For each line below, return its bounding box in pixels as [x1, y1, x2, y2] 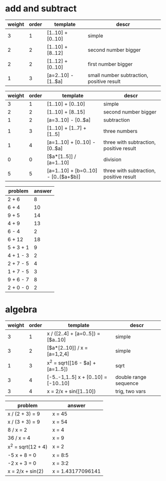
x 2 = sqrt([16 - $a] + [46, 359, 96, 366]
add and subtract [5, 3, 77, 14]
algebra [5, 304, 38, 315]
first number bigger [87, 60, 133, 67]
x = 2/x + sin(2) [7, 468, 44, 475]
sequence [115, 380, 139, 387]
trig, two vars [115, 388, 146, 395]
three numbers [103, 127, 138, 134]
